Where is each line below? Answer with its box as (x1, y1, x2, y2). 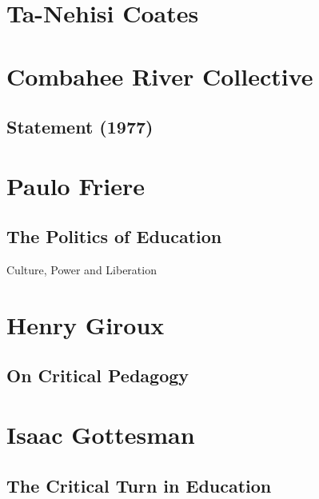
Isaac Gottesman (6, 418, 195, 451)
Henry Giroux (6, 308, 165, 341)
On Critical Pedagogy (6, 363, 189, 388)
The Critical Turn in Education (6, 473, 272, 497)
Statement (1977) (6, 114, 154, 139)
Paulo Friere (6, 169, 145, 202)
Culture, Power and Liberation (6, 261, 157, 278)
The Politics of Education (6, 224, 222, 249)
